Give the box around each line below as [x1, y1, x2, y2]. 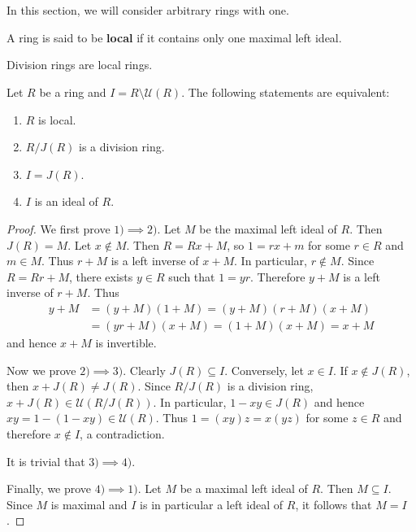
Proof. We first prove [6, 220, 110, 237]
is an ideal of [34, 193, 98, 210]
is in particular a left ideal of [140, 495, 284, 512]
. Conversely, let [224, 361, 304, 378]
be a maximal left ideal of [180, 480, 308, 497]
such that [168, 268, 215, 285]
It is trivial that [6, 452, 85, 469]
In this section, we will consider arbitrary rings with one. [6, 2, 289, 19]
